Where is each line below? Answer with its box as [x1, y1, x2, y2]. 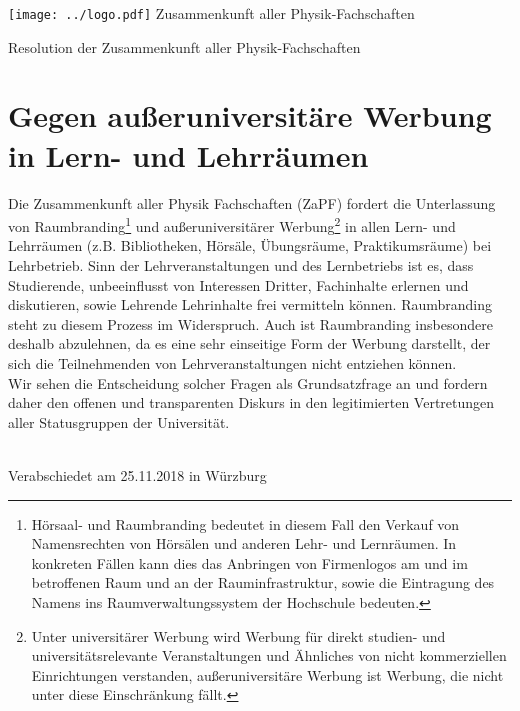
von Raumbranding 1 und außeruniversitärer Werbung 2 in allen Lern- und [8, 213, 456, 236]
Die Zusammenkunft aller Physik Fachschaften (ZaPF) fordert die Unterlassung [8, 192, 496, 213]
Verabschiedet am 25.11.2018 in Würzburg [8, 464, 267, 485]
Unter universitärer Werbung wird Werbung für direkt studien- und [31, 625, 446, 646]
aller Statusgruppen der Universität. [8, 411, 230, 432]
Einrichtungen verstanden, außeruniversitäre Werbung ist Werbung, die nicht [31, 664, 504, 685]
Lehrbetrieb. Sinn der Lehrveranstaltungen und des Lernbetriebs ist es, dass [8, 255, 474, 275]
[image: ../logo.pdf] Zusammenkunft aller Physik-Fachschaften [8, 3, 415, 23]
